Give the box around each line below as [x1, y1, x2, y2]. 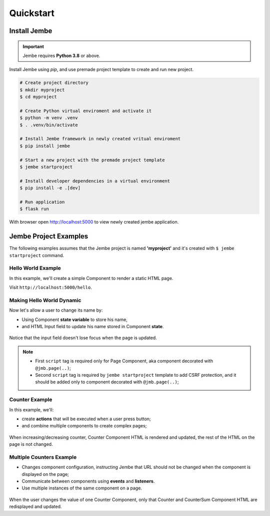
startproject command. [9, 252, 64, 258]
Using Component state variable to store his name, [21, 316, 127, 323]
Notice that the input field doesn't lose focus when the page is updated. [9, 335, 157, 341]
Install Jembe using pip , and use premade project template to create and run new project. [9, 67, 194, 73]
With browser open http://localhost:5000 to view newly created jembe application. [9, 219, 179, 225]
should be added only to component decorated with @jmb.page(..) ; [35, 379, 179, 385]
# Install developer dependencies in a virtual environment [19, 178, 170, 184]
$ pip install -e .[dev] [19, 185, 81, 191]
